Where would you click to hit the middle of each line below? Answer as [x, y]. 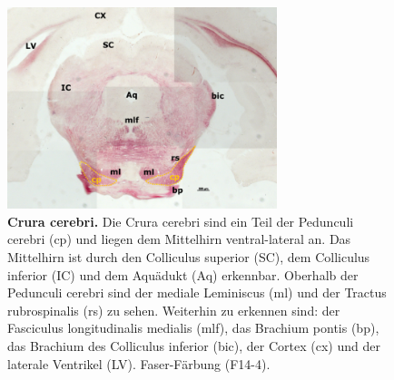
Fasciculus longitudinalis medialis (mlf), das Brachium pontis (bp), [193, 328]
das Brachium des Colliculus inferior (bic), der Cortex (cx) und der [194, 345]
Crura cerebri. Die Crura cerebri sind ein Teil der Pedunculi [181, 221]
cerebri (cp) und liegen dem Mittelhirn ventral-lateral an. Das [179, 239]
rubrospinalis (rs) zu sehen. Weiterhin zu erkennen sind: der [174, 310]
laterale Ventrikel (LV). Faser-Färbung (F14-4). [139, 363]
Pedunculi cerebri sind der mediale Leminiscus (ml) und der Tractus [197, 292]
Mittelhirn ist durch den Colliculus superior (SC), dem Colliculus [189, 256]
